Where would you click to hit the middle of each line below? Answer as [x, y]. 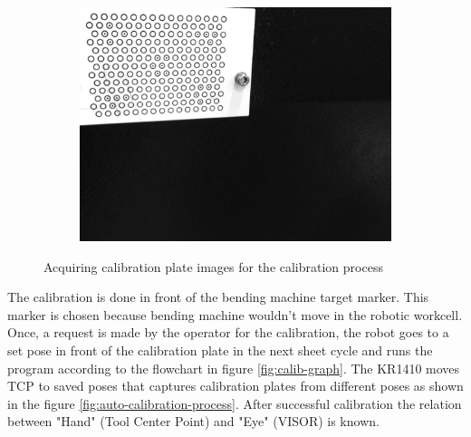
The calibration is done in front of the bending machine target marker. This [218, 297]
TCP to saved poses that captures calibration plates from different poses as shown [235, 386]
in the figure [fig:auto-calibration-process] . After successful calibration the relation [235, 403]
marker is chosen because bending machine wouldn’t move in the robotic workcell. [235, 314]
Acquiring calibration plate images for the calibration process [213, 266]
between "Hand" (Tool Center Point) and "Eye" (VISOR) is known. [193, 421]
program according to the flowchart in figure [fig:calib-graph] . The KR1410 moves [234, 368]
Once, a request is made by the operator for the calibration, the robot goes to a [228, 332]
